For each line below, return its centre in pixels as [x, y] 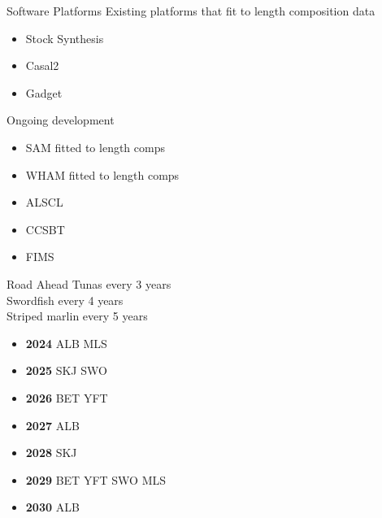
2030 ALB [52, 507]
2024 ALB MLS [66, 343]
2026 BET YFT [67, 397]
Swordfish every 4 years [65, 300]
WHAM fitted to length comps [102, 174]
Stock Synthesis [65, 38]
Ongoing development [61, 120]
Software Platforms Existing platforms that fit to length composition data [191, 11]
